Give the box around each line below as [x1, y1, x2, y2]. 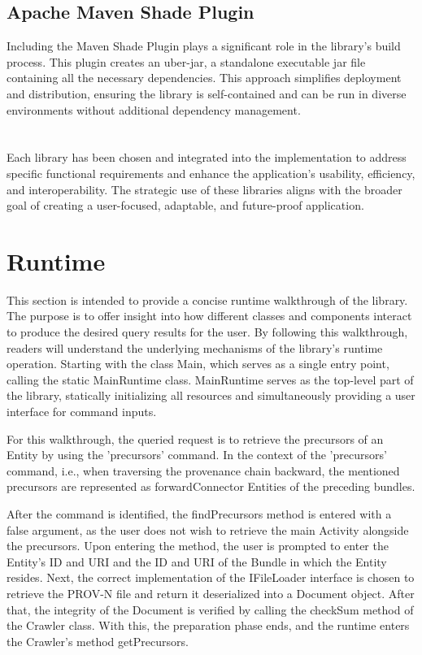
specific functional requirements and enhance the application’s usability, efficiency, [7, 164, 415, 181]
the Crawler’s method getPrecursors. [7, 632, 189, 649]
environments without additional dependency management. [7, 101, 301, 118]
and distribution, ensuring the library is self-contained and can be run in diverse [7, 85, 407, 102]
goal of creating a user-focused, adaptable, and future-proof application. [7, 197, 364, 214]
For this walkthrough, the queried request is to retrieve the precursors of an [7, 430, 384, 447]
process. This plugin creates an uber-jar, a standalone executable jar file [7, 53, 366, 70]
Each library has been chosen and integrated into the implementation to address [7, 149, 407, 166]
